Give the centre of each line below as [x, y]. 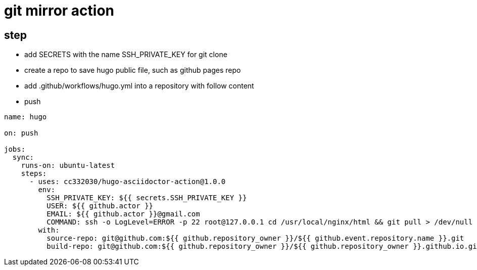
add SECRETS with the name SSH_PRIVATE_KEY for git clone [126, 55]
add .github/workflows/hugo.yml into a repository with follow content [139, 86]
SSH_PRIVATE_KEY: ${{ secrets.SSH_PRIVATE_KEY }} [147, 198]
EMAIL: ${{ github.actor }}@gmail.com [123, 214]
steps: [34, 174]
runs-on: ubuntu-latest [68, 166]
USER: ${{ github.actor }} [100, 206]
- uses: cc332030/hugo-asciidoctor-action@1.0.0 [128, 182]
